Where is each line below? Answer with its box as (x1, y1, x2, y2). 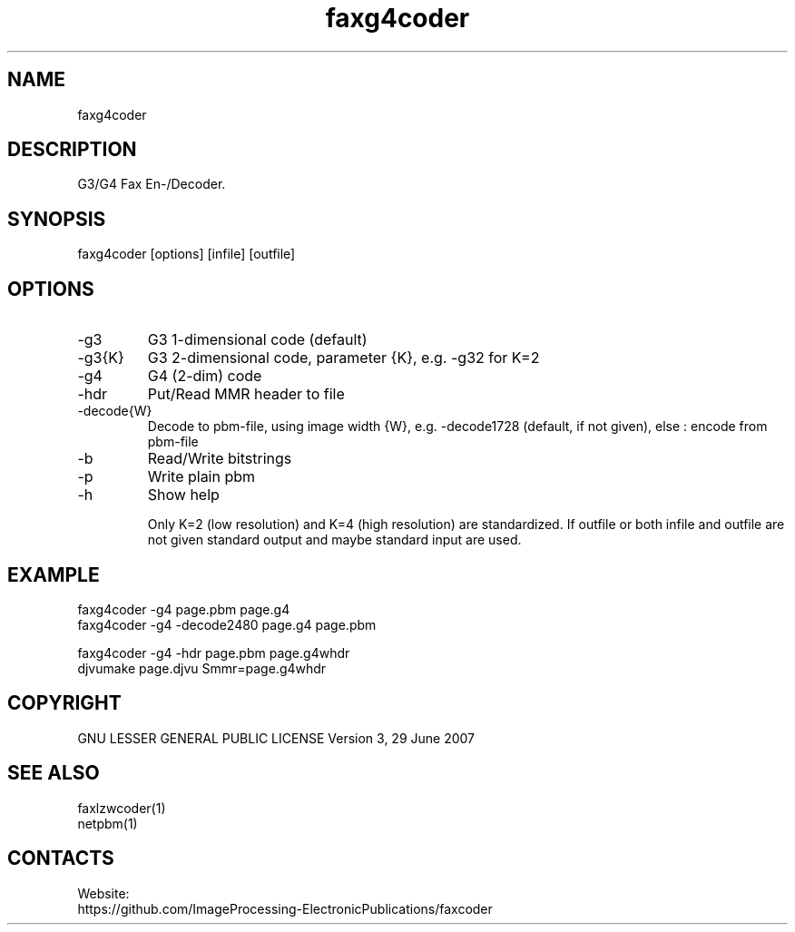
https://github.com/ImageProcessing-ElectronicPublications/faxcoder (77, 900, 493, 917)
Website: (77, 885, 130, 901)
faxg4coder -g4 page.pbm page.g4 (77, 601, 290, 617)
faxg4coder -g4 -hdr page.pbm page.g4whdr (77, 644, 350, 661)
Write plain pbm (147, 467, 256, 486)
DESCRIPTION (7, 138, 137, 162)
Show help (147, 486, 220, 505)
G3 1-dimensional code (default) (147, 330, 368, 349)
